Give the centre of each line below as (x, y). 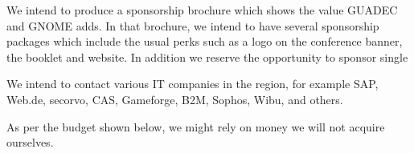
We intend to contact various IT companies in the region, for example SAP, (193, 84)
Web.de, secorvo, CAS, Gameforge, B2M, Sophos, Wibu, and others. (175, 99)
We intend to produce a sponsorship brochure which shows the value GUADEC (202, 10)
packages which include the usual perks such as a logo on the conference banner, (205, 41)
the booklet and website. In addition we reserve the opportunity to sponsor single (207, 56)
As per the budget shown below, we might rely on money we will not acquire (196, 126)
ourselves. (30, 142)
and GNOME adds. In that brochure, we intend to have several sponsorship (193, 25)
